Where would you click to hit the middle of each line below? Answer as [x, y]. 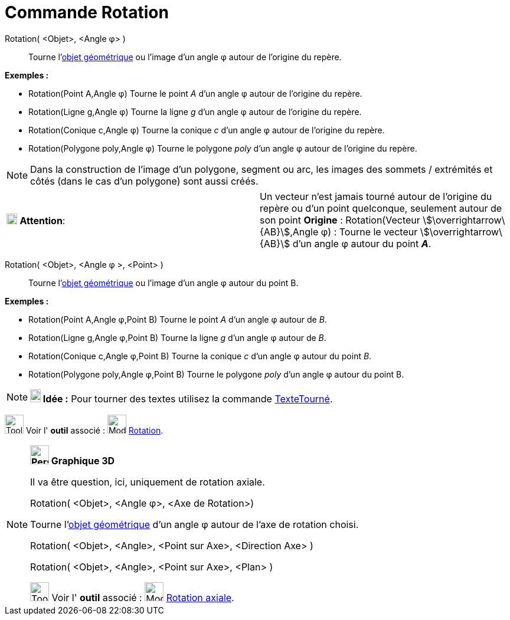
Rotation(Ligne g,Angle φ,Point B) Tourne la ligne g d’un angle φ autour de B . [177, 337]
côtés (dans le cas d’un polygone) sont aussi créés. [144, 181]
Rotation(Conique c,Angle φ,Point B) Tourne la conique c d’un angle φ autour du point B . [200, 356]
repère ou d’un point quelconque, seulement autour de [381, 208]
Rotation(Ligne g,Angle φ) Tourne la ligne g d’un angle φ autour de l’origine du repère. [195, 111]
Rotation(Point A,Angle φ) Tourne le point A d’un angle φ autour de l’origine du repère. [195, 93]
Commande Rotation [87, 12]
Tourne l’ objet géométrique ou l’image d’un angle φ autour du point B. [164, 283]
